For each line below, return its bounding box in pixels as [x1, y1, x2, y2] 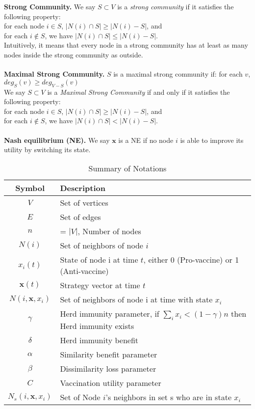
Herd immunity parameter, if [60, 307, 159, 319]
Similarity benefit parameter [60, 348, 157, 360]
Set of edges [60, 211, 101, 222]
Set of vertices [60, 196, 108, 208]
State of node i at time [60, 253, 138, 265]
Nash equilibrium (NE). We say [4, 135, 110, 145]
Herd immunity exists [60, 320, 134, 331]
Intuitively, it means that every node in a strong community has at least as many [4, 40, 248, 50]
